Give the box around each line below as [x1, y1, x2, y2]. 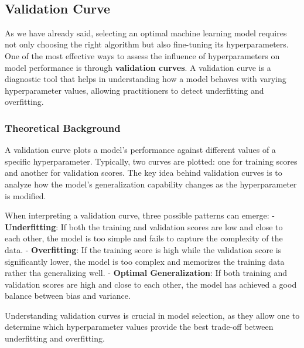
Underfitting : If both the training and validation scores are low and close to [5, 220, 283, 233]
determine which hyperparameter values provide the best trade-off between [5, 320, 274, 333]
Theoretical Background [5, 120, 121, 135]
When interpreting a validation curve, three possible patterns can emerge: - [5, 209, 275, 221]
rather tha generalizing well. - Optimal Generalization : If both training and [5, 267, 288, 279]
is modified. [5, 189, 46, 202]
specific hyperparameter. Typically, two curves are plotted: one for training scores [5, 155, 298, 167]
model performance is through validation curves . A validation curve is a [5, 61, 271, 73]
